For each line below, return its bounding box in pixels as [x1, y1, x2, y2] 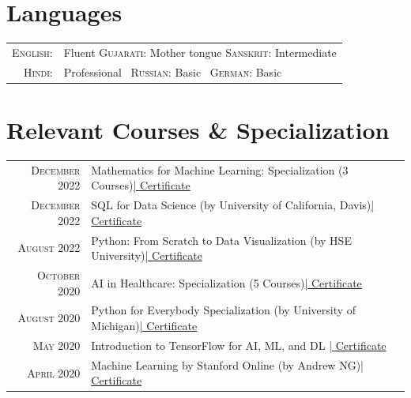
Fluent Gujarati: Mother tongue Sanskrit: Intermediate [63, 43, 337, 60]
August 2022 [17, 239, 81, 256]
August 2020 [17, 310, 81, 326]
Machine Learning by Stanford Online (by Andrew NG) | [91, 356, 364, 373]
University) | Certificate [91, 247, 202, 264]
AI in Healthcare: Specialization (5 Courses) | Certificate [91, 274, 362, 291]
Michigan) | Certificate [91, 317, 198, 334]
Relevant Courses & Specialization [6, 114, 390, 145]
